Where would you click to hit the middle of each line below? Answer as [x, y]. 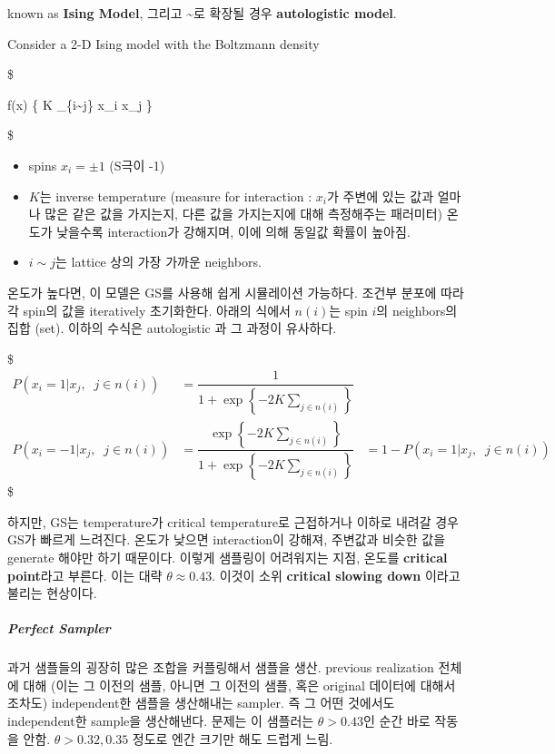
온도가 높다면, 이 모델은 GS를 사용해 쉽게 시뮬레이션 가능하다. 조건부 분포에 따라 [236, 292]
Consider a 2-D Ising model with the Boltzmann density [164, 43]
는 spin [348, 310]
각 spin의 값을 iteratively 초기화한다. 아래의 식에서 [149, 310]
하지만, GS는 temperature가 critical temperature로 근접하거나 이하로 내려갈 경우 [233, 521]
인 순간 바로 [396, 721]
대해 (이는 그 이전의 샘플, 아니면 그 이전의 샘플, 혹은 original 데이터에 [220, 685]
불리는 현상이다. [52, 593]
